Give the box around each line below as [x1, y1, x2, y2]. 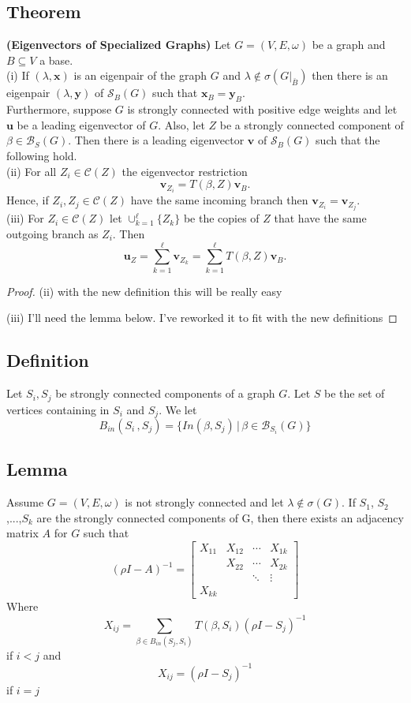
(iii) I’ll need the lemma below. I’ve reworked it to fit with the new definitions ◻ [6, 309, 398, 326]
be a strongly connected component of [219, 116, 404, 133]
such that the [316, 132, 380, 148]
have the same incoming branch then [130, 192, 308, 208]
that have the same [274, 210, 367, 226]
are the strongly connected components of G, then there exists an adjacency [36, 509, 404, 525]
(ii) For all [6, 163, 57, 179]
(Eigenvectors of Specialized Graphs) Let [6, 36, 231, 53]
